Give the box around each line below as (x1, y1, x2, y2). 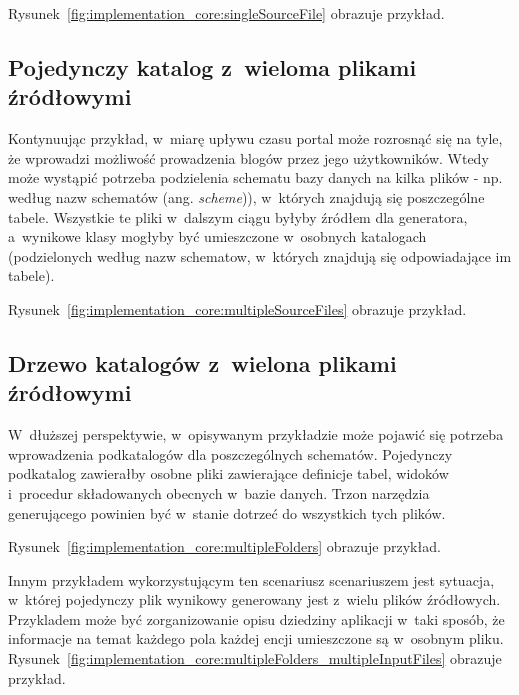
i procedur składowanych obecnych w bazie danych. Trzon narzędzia (8, 482, 430, 503)
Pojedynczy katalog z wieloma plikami (8, 51, 417, 82)
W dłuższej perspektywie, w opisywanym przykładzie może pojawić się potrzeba (8, 424, 504, 445)
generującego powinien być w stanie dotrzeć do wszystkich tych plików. (8, 502, 446, 523)
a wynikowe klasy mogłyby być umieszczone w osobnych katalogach (8, 226, 427, 247)
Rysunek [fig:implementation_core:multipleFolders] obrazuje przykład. (8, 536, 441, 557)
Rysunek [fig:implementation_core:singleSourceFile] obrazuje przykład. (8, 3, 445, 23)
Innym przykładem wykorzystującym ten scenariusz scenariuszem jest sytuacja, (8, 569, 495, 590)
